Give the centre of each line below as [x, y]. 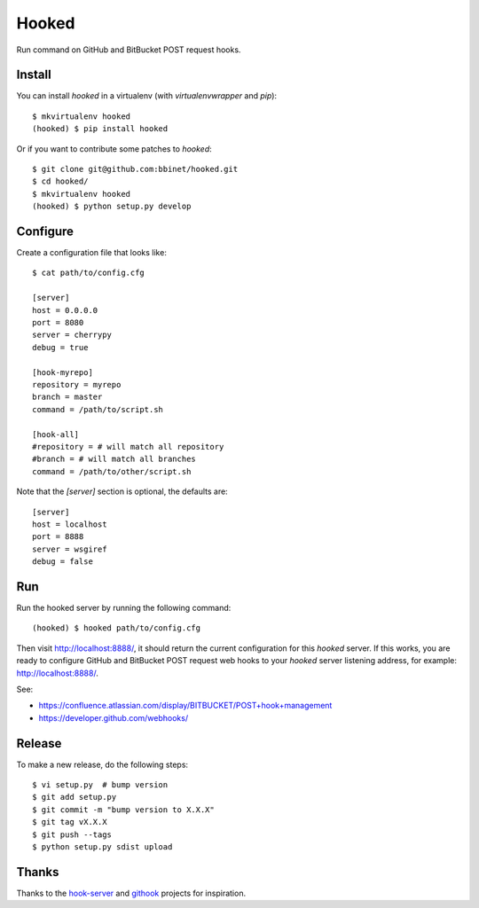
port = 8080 [58, 323]
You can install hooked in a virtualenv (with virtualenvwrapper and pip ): [147, 96]
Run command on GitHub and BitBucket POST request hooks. [129, 50]
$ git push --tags [72, 834]
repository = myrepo [77, 384]
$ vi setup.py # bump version [100, 785]
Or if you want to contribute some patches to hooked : [114, 149]
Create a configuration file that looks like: [92, 253]
